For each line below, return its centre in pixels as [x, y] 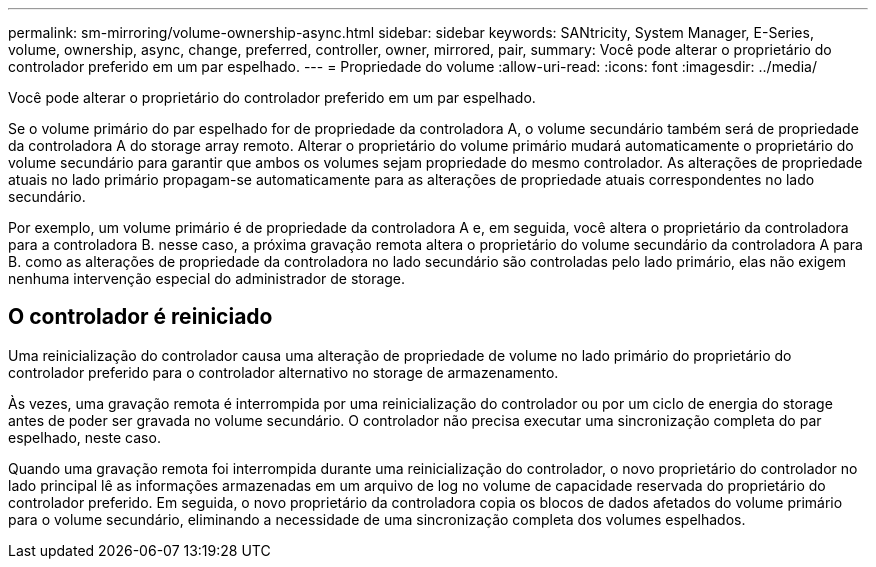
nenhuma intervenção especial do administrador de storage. [207, 278]
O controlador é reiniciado [140, 317]
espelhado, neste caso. [84, 437]
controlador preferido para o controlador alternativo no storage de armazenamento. [283, 372]
